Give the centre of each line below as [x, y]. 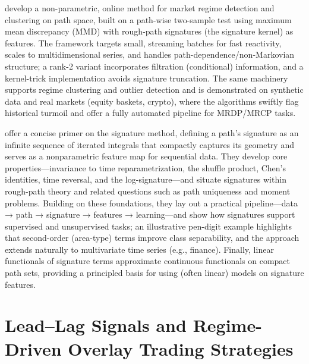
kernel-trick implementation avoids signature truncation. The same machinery [146, 78]
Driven [33, 348]
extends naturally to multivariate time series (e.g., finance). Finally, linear [139, 249]
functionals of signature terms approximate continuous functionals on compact [148, 261]
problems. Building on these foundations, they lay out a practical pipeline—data [151, 203]
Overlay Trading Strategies [181, 348]
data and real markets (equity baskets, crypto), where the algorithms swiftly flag [152, 101]
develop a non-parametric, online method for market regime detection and [140, 8]
